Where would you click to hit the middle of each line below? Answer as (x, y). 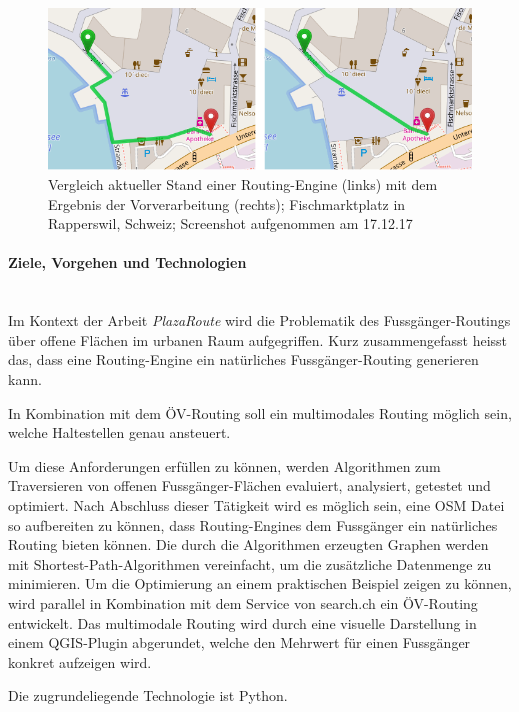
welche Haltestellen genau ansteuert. (119, 432)
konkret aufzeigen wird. (80, 661)
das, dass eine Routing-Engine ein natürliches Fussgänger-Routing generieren (243, 359)
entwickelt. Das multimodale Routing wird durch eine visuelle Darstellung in (242, 622)
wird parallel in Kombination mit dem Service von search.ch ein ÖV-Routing (243, 602)
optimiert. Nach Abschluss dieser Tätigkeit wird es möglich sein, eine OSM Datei (256, 504)
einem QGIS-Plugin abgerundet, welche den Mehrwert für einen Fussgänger (239, 642)
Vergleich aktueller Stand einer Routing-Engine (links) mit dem (243, 184)
